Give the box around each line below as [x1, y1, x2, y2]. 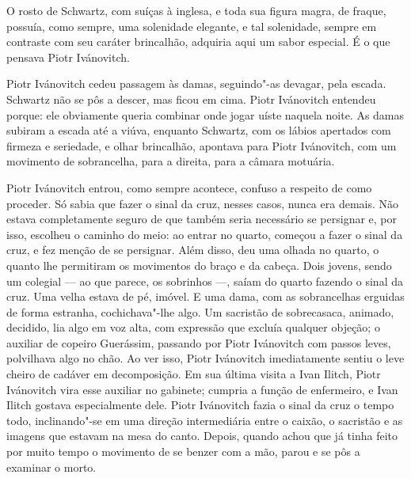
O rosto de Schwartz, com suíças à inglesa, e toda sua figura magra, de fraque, [6, 2, 386, 18]
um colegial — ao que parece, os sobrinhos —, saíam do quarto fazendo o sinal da [6, 272, 403, 289]
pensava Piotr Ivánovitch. [6, 48, 130, 65]
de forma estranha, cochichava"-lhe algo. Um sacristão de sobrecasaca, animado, [6, 303, 394, 320]
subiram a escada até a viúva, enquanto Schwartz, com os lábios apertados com [6, 122, 391, 138]
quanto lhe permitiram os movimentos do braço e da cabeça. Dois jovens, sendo [6, 256, 392, 273]
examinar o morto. [6, 458, 97, 475]
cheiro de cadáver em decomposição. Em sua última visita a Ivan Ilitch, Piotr [6, 366, 381, 382]
